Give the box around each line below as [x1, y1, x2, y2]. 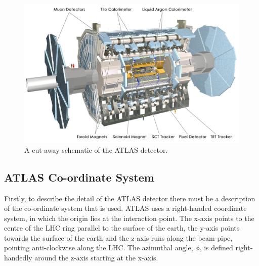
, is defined [199, 242, 233, 253]
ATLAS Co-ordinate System [4, 169, 154, 185]
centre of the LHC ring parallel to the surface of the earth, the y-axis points [4, 223, 240, 233]
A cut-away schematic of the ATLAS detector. [24, 144, 168, 155]
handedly [4, 252, 32, 263]
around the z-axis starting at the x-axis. [34, 252, 158, 263]
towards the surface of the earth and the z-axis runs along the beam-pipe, [4, 232, 233, 243]
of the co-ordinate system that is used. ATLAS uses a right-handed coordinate [4, 203, 247, 213]
